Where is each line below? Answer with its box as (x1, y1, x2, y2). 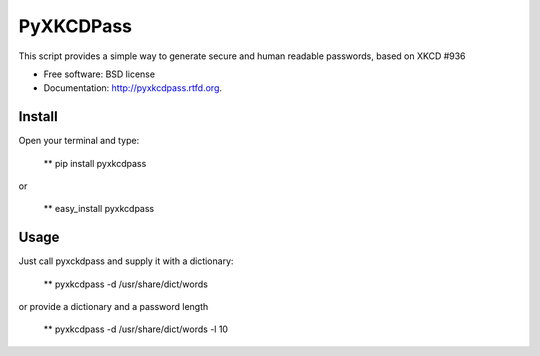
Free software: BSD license (43, 68, 155, 80)
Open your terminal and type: (18, 135, 140, 147)
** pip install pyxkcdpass (43, 157, 147, 169)
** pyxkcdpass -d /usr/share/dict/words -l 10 (43, 323, 229, 335)
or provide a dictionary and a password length (18, 301, 209, 313)
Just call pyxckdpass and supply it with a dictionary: (18, 255, 234, 267)
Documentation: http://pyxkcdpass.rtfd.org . (43, 82, 223, 94)
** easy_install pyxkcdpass (43, 203, 155, 215)
